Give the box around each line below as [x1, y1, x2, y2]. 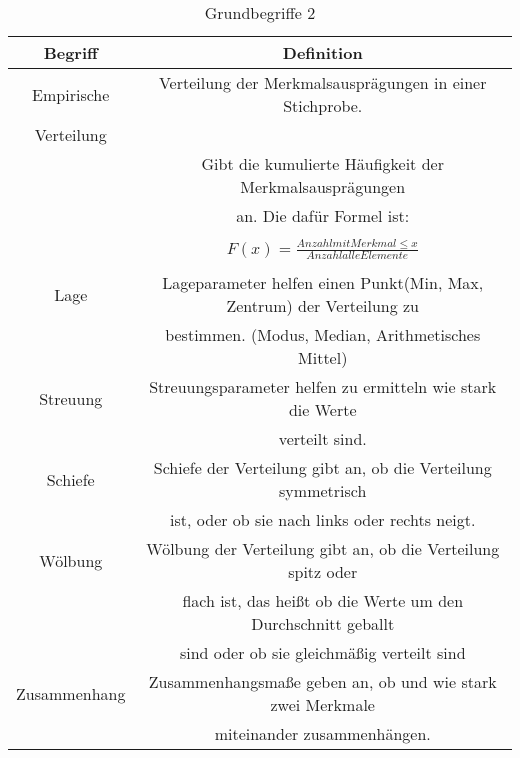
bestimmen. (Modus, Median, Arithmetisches [165, 323, 481, 347]
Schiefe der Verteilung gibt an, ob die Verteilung [153, 456, 492, 480]
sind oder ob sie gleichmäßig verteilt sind [179, 641, 466, 665]
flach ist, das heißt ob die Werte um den [182, 589, 464, 613]
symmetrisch [279, 479, 367, 503]
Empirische [32, 82, 110, 106]
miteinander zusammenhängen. [214, 722, 431, 746]
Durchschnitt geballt [251, 612, 395, 636]
